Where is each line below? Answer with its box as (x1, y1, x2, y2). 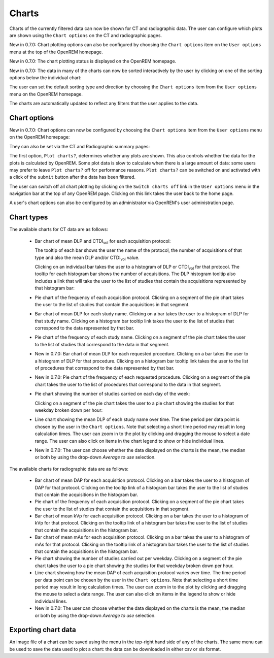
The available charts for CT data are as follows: (9, 226, 109, 233)
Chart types (9, 213, 48, 222)
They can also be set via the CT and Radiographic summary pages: (9, 143, 150, 149)
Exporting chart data (9, 626, 76, 634)
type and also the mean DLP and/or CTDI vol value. (35, 254, 140, 261)
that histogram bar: (35, 285, 75, 291)
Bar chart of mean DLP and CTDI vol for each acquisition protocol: (35, 238, 171, 245)
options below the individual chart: (9, 74, 82, 81)
